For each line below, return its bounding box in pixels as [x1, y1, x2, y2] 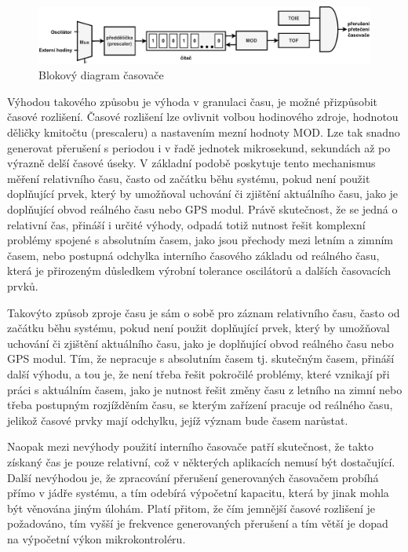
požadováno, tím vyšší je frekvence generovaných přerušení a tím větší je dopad [7, 515, 388, 532]
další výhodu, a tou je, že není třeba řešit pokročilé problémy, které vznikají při [7, 365, 390, 382]
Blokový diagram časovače [38, 67, 164, 83]
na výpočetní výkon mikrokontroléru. [7, 530, 186, 547]
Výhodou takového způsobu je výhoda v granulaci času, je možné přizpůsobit [7, 93, 378, 109]
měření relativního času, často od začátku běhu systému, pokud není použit [7, 170, 370, 186]
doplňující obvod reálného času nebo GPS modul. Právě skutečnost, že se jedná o [7, 201, 398, 218]
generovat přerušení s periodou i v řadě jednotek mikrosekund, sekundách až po [7, 139, 391, 155]
